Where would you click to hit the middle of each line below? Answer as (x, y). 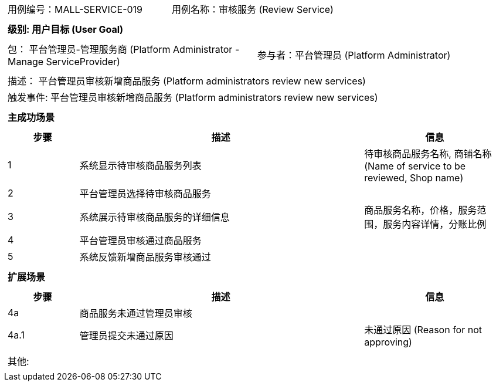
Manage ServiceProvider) (64, 62)
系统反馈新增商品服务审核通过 (145, 257)
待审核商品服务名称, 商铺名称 (428, 154)
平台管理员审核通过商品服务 (140, 241)
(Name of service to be (415, 166)
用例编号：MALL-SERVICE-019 (75, 9)
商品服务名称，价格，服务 (421, 210)
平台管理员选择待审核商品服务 (145, 194)
